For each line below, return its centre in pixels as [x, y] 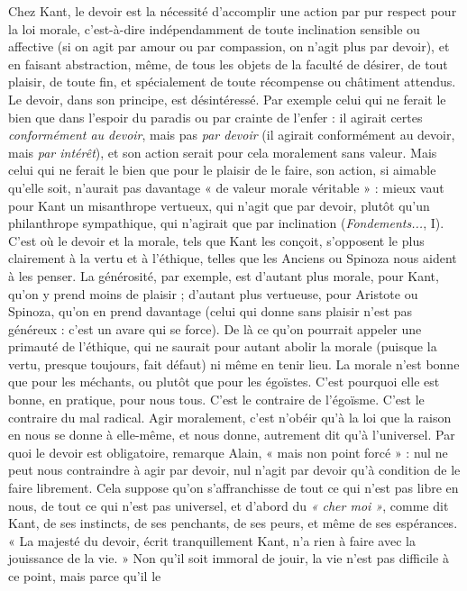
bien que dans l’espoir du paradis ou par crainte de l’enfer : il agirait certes [215, 117]
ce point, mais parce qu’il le [85, 576]
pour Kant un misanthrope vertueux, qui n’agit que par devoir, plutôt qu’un [219, 205]
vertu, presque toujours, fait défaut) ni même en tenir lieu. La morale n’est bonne [234, 364]
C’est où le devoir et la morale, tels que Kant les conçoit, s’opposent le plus [216, 240]
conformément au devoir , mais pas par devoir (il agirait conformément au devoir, [232, 135]
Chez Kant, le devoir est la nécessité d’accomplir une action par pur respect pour [233, 11]
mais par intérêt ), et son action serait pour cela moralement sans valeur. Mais [223, 152]
